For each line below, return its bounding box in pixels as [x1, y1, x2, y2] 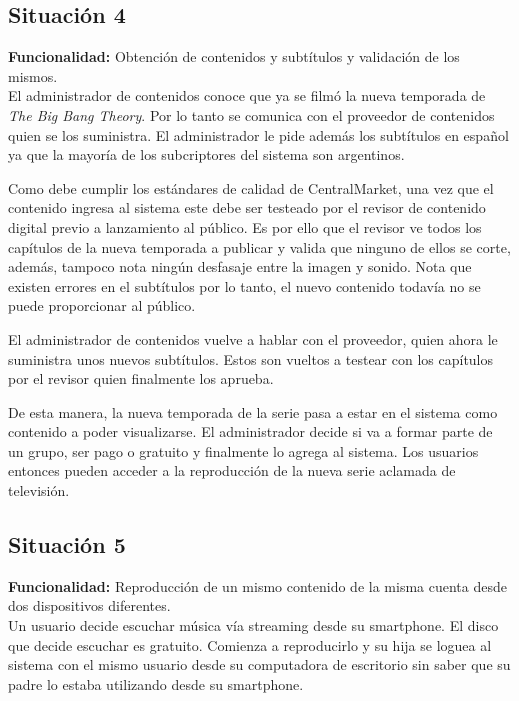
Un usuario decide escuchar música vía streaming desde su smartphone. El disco [8, 615, 499, 636]
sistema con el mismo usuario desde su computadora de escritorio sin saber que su [8, 654, 511, 675]
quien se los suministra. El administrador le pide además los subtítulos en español [8, 124, 509, 145]
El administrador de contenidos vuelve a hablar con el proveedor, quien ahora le [8, 328, 498, 349]
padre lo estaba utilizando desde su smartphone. [8, 673, 304, 694]
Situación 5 [8, 529, 126, 560]
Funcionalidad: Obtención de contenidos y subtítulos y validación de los [8, 46, 460, 67]
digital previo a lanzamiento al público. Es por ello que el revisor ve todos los [8, 216, 482, 237]
